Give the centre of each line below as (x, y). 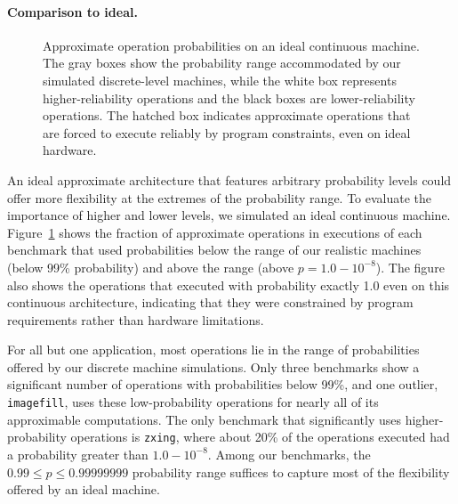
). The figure (410, 267)
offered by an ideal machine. (84, 489)
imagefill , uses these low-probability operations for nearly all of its (193, 402)
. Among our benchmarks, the (289, 454)
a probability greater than (78, 454)
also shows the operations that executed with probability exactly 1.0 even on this (229, 285)
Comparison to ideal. (72, 11)
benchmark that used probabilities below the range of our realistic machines (214, 250)
